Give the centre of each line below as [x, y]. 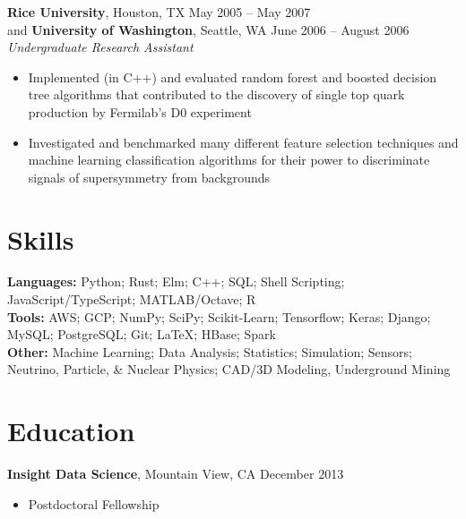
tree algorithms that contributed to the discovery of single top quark [216, 94]
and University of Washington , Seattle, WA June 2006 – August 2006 [208, 29]
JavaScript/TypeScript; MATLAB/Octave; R [132, 299]
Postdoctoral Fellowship [94, 503]
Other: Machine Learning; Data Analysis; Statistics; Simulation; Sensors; [210, 351]
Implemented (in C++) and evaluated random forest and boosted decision [233, 77]
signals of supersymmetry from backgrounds [149, 177]
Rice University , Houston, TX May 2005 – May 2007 [159, 12]
